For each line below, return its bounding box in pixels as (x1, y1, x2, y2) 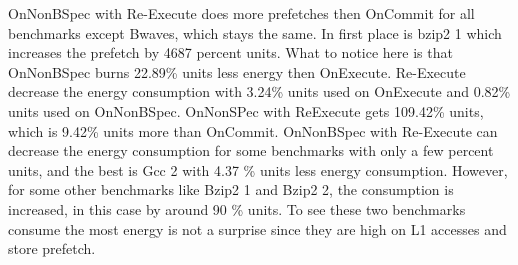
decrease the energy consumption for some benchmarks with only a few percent (8, 140, 494, 161)
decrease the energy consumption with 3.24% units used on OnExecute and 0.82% (8, 81, 511, 102)
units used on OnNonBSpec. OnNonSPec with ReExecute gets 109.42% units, (8, 100, 484, 121)
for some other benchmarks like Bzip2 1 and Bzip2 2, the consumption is (8, 179, 454, 200)
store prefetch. (8, 238, 96, 259)
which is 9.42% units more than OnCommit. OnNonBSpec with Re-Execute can (8, 120, 498, 141)
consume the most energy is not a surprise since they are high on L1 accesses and (8, 218, 507, 239)
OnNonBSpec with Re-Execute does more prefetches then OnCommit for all (8, 3, 475, 23)
